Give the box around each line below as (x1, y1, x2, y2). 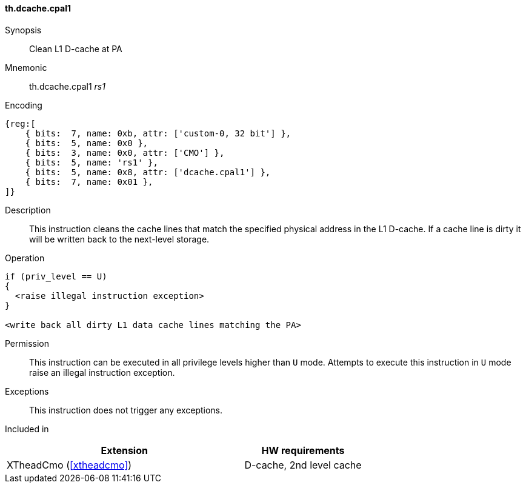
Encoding (5, 99, 42, 110)
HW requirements (261, 444, 345, 456)
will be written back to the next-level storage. (29, 233, 210, 244)
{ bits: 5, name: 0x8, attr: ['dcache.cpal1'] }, (25, 167, 271, 177)
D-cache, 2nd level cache (244, 458, 362, 471)
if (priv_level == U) (5, 271, 107, 281)
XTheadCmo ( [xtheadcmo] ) (7, 458, 132, 471)
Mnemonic (5, 62, 47, 73)
